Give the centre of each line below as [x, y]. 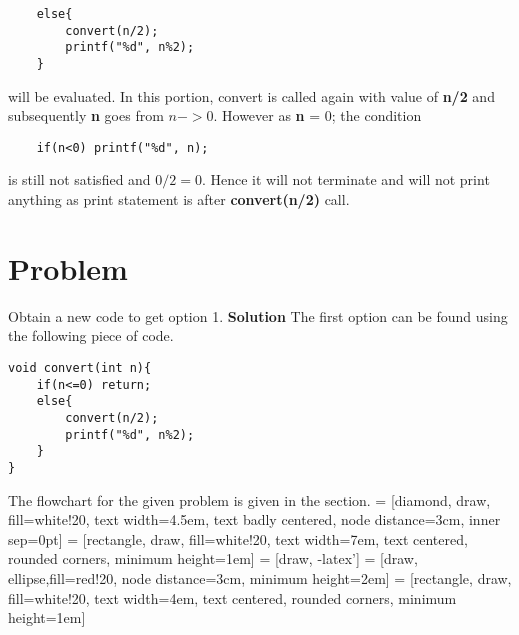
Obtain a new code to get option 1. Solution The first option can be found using [258, 315]
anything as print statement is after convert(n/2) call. [179, 199]
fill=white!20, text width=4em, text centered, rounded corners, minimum [232, 597]
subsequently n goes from [86, 115]
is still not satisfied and [79, 179]
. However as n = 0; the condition [317, 115]
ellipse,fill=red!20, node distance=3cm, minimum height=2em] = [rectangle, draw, [260, 577]
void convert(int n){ [80, 367]
